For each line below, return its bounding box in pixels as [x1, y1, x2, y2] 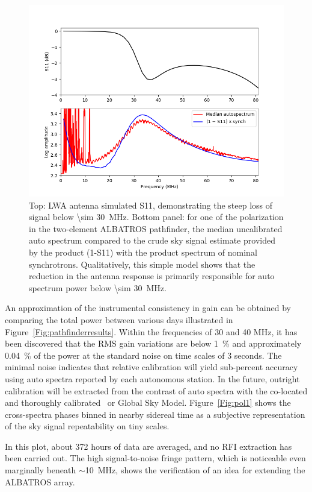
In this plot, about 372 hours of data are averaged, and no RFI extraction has [5, 440, 292, 452]
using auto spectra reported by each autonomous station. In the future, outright [5, 372, 300, 385]
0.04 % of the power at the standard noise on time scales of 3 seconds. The [5, 348, 282, 361]
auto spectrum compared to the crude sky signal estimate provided [29, 234, 275, 247]
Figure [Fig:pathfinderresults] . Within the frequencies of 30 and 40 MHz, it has [5, 325, 298, 338]
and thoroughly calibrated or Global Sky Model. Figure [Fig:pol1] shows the [5, 396, 291, 409]
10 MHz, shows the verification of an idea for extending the [85, 464, 305, 476]
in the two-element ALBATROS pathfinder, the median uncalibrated [29, 222, 283, 235]
